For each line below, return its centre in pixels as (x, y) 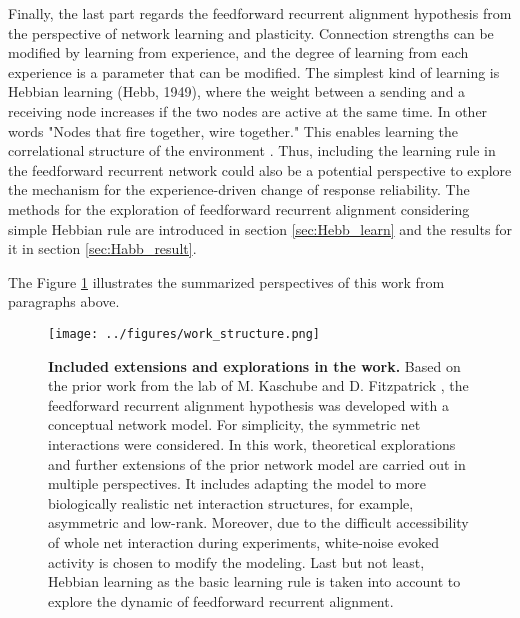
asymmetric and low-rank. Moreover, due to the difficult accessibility (258, 522)
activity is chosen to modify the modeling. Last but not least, (236, 561)
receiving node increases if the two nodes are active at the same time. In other (248, 110)
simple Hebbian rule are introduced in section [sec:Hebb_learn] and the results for (260, 228)
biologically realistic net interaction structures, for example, (231, 502)
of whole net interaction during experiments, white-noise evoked (244, 541)
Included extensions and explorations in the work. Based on (254, 365)
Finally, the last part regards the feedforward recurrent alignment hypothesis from (260, 13)
